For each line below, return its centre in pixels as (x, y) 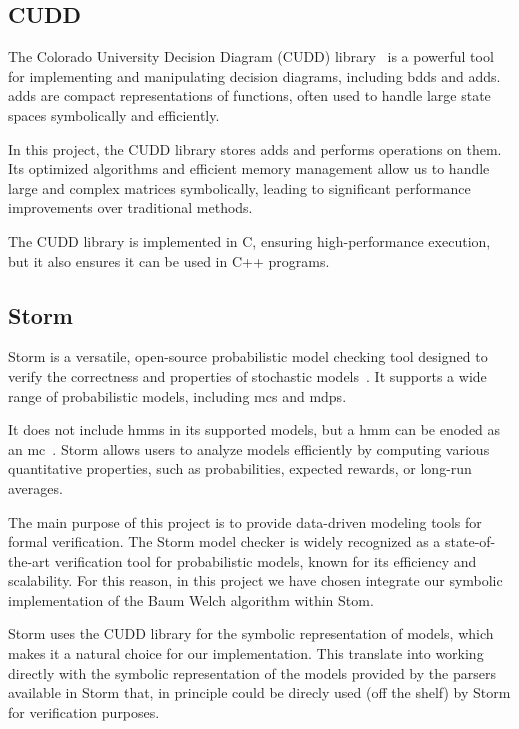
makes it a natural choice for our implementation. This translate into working (246, 653)
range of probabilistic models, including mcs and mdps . (177, 395)
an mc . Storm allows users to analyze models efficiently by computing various (249, 448)
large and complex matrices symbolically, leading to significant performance (239, 187)
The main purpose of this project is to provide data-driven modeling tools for (245, 521)
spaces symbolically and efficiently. (114, 114)
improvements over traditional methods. (130, 207)
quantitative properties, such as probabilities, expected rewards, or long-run (240, 468)
